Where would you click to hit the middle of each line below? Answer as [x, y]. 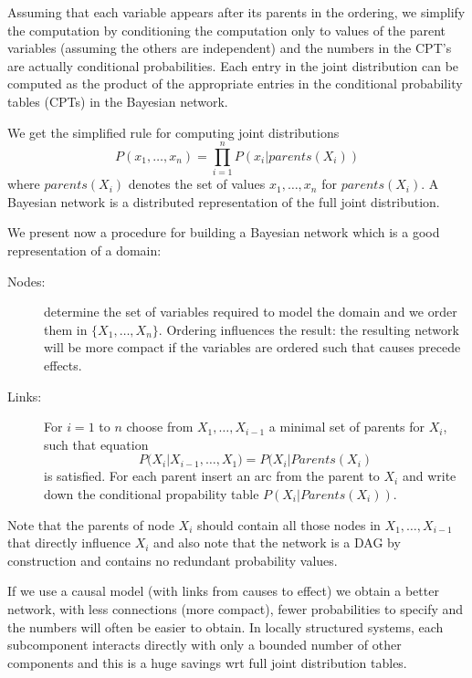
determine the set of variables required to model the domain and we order [251, 312]
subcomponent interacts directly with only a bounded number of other [205, 645]
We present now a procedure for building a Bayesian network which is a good [224, 232]
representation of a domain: [84, 250]
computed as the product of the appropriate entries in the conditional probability [235, 83]
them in [66, 329]
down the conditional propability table [152, 494]
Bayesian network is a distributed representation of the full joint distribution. [224, 201]
